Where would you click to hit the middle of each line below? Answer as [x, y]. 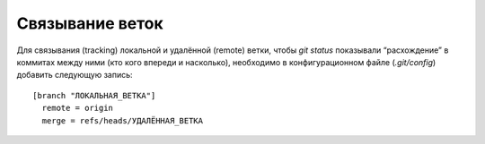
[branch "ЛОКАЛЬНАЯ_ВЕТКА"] [94, 95]
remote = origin [78, 108]
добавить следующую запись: [75, 75]
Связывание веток [90, 23]
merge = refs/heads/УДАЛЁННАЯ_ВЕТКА [123, 120]
